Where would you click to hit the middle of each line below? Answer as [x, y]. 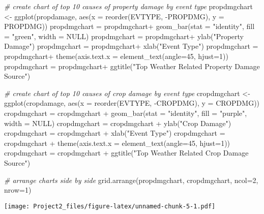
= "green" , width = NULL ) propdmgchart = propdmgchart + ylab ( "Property [124, 36]
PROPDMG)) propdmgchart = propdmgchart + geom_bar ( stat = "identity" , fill [129, 26]
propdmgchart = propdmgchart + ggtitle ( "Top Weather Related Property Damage [132, 66]
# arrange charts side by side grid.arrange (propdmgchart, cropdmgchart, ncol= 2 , [131, 180]
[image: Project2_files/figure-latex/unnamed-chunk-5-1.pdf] [110, 206]
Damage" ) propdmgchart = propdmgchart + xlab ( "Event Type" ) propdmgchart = [131, 46]
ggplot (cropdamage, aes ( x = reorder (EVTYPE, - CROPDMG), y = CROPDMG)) [132, 103]
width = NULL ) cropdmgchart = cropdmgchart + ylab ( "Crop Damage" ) [118, 123]
